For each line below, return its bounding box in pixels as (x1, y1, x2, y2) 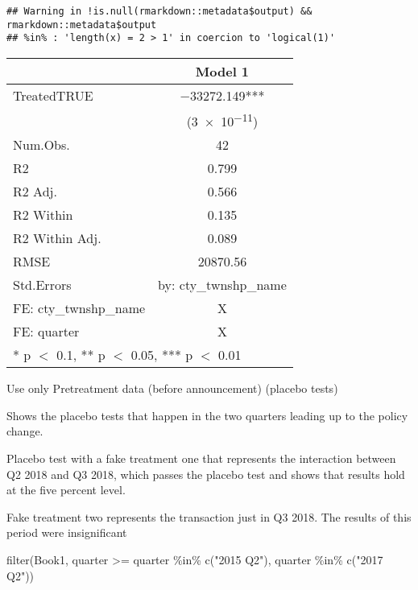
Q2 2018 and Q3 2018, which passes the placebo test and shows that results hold (6, 465, 405, 482)
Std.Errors (13, 275, 72, 295)
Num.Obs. (13, 135, 70, 155)
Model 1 (195, 61, 250, 80)
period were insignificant (6, 524, 127, 541)
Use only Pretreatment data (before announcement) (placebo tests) (6, 380, 338, 397)
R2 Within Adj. (13, 229, 101, 248)
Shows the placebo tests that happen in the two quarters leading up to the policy (6, 406, 408, 423)
